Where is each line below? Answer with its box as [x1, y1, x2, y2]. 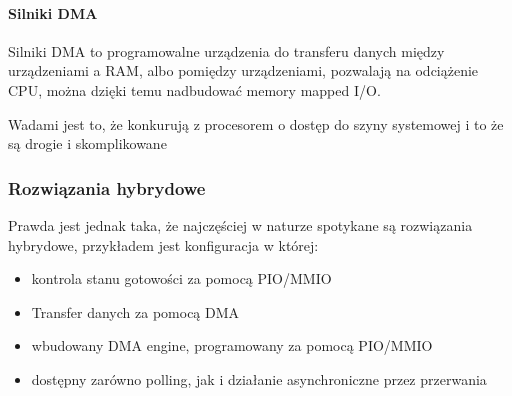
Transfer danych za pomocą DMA [31, 301, 240, 322]
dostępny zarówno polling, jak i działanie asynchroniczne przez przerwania [31, 368, 487, 389]
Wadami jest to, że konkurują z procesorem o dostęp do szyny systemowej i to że [8, 113, 504, 134]
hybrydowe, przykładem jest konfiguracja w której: [8, 234, 319, 255]
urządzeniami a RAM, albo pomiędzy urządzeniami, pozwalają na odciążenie [8, 60, 479, 81]
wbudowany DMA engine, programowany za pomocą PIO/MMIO [31, 335, 433, 356]
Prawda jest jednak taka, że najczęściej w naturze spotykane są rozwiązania [8, 214, 473, 235]
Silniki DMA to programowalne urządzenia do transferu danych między [8, 40, 445, 61]
